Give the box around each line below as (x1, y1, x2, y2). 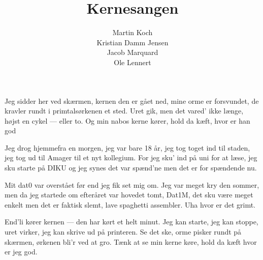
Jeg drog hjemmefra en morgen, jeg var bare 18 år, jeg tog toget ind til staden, (5, 142, 250, 153)
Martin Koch (112, 27, 153, 38)
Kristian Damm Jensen (96, 37, 169, 47)
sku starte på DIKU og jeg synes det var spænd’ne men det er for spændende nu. (5, 162, 257, 173)
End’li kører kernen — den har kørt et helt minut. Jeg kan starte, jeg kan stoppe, (5, 216, 258, 227)
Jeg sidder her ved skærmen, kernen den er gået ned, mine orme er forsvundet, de (5, 95, 259, 106)
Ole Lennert (114, 56, 151, 67)
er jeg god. (5, 246, 38, 257)
